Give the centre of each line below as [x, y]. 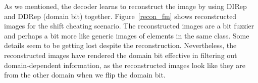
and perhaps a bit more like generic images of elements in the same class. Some [127, 35]
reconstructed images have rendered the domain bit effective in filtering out [121, 55]
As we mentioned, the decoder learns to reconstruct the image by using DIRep [125, 6]
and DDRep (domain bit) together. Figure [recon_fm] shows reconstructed [120, 16]
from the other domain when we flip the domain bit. [85, 75]
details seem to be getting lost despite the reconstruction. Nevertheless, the [120, 45]
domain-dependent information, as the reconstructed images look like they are [125, 65]
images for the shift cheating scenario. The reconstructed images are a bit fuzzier [129, 26]
